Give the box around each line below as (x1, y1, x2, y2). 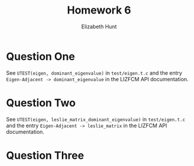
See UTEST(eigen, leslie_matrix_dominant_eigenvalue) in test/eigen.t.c (6, 115, 186, 122)
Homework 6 (67, 4, 131, 17)
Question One (6, 49, 75, 63)
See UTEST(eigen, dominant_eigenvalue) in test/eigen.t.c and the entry (6, 69, 183, 77)
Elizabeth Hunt (81, 23, 117, 30)
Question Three (6, 148, 84, 162)
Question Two (6, 96, 76, 109)
